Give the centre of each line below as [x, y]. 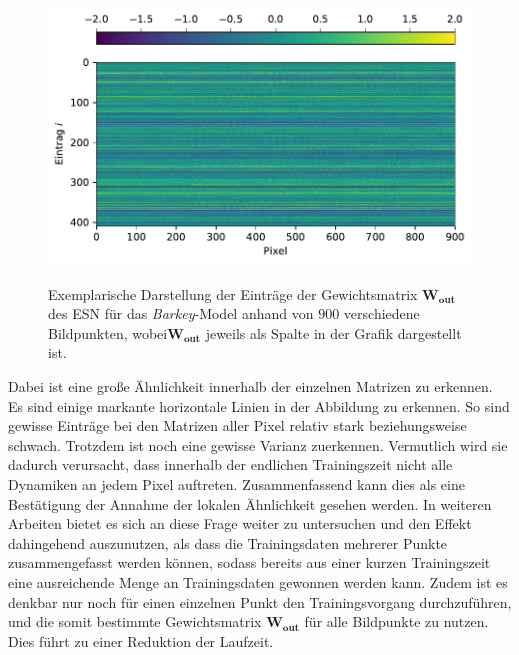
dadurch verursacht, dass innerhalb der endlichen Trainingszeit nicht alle [230, 464]
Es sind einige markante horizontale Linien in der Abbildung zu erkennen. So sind [259, 405]
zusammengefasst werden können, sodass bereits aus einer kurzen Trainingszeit [249, 562]
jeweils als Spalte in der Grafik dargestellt [333, 332]
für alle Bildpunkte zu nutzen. [396, 621]
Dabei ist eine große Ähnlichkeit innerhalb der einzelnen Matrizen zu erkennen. [250, 385]
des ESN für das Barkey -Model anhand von [181, 313]
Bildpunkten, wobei [108, 332]
